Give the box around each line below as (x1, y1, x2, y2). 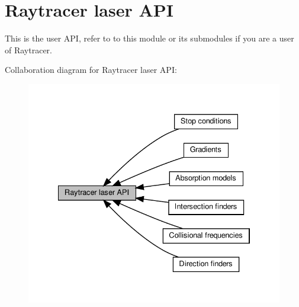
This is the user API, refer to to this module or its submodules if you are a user (5, 32, 294, 44)
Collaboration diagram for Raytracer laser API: (5, 63, 177, 76)
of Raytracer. (5, 43, 52, 56)
